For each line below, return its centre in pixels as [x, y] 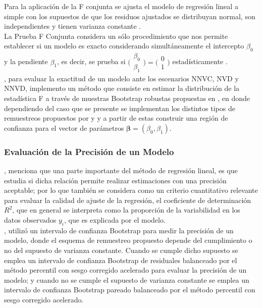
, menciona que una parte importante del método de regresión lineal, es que [121, 170]
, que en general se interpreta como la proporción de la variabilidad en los [126, 210]
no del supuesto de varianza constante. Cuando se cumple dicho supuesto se [121, 250]
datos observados [30, 219]
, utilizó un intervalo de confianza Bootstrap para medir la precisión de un [119, 230]
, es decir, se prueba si [91, 61]
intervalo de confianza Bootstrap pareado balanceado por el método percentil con [130, 290]
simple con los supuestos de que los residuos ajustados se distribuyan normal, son [130, 16]
